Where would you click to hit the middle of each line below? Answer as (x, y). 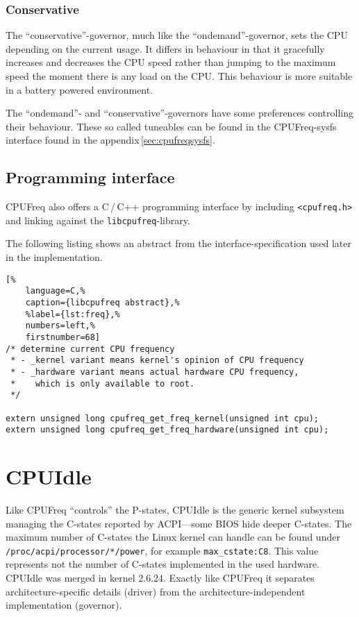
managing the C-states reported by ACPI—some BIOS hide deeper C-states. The (179, 523)
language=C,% (55, 291)
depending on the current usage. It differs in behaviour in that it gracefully (165, 48)
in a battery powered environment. (80, 89)
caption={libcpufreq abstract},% (102, 302)
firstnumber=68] (63, 337)
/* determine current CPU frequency (90, 349)
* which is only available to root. (103, 383)
